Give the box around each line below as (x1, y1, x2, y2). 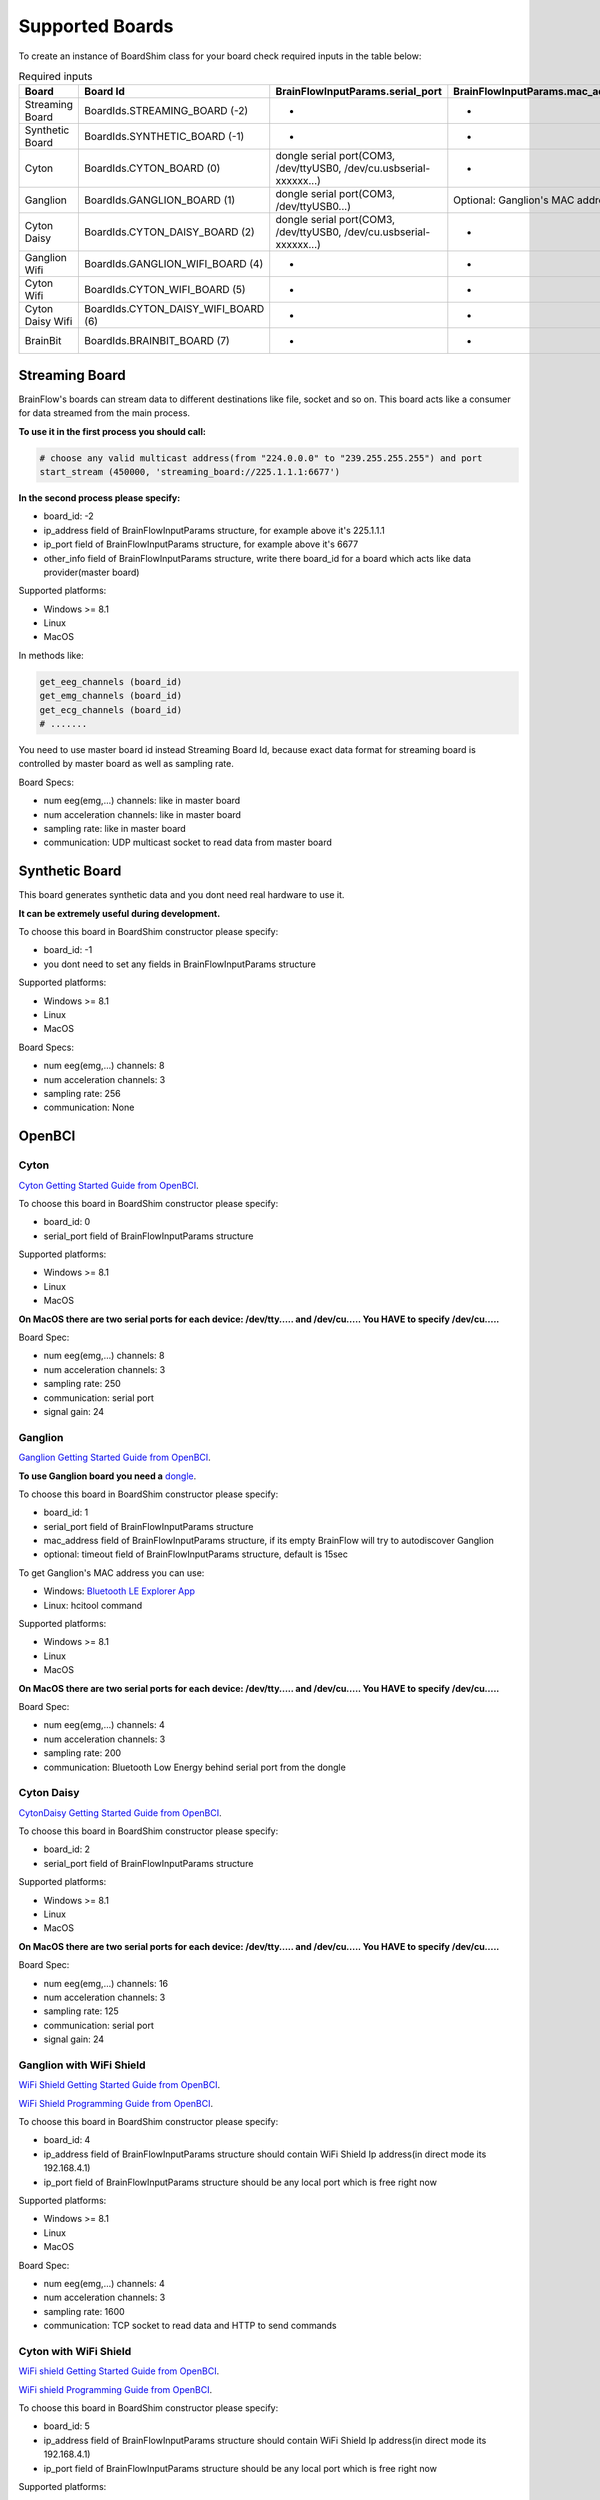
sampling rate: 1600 (43, 2305, 125, 2317)
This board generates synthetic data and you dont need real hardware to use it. (18, 889, 345, 901)
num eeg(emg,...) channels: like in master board (43, 795, 241, 807)
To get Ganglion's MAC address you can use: (18, 1566, 205, 1579)
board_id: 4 (43, 2134, 91, 2146)
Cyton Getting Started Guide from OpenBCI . (18, 1179, 199, 1191)
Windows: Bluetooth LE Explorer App (43, 1585, 195, 1597)
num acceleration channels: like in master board (43, 808, 242, 820)
